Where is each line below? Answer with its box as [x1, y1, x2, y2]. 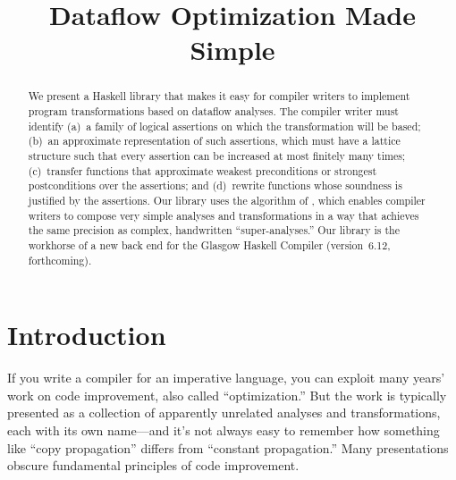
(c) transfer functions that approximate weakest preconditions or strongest [28, 163, 377, 178]
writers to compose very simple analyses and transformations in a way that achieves [28, 207, 419, 223]
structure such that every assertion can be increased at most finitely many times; [28, 147, 406, 163]
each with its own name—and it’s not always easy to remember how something [7, 420, 440, 439]
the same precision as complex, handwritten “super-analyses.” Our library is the [28, 223, 400, 238]
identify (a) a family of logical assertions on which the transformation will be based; [28, 118, 421, 133]
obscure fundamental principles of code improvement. [7, 456, 300, 475]
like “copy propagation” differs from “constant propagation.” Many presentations [7, 438, 449, 457]
